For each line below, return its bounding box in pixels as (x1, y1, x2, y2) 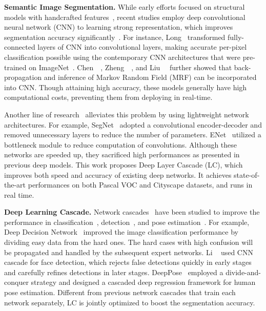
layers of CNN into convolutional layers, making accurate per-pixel (37, 42, 247, 52)
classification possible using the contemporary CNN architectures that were (4, 51, 241, 62)
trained (4, 61, 27, 72)
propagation (4, 72, 42, 82)
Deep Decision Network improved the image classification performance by (4, 226, 238, 237)
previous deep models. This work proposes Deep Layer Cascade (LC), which (4, 159, 243, 170)
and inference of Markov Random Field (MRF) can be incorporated (44, 72, 257, 82)
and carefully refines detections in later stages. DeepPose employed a (4, 266, 223, 277)
